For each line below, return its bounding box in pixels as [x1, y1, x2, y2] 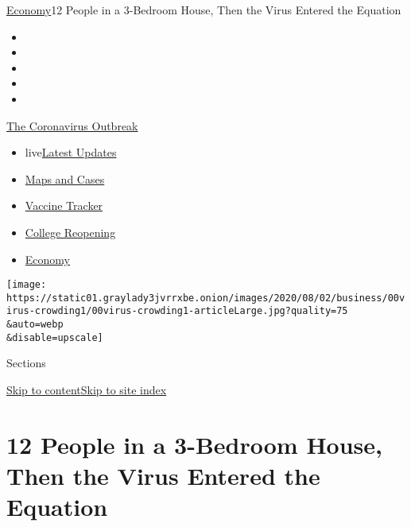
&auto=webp [6, 319, 64, 331]
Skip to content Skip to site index [6, 382, 167, 397]
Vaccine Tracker [25, 197, 103, 214]
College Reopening [25, 223, 116, 240]
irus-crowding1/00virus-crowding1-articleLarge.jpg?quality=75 [6, 305, 348, 317]
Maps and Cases [25, 170, 105, 187]
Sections [6, 355, 46, 371]
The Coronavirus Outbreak [6, 117, 138, 134]
